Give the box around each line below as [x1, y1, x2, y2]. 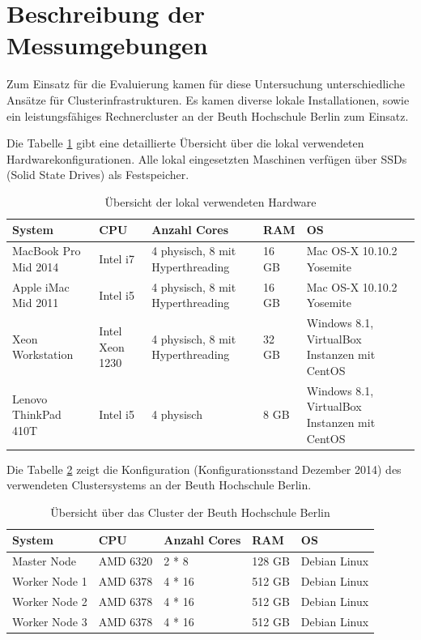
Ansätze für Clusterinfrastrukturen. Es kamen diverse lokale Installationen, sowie [6, 91, 410, 108]
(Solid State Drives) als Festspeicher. [6, 166, 189, 183]
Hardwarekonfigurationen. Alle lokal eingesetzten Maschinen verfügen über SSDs [6, 150, 407, 167]
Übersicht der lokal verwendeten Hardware [104, 193, 317, 210]
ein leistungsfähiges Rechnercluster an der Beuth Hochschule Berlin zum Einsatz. [6, 107, 409, 124]
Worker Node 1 [12, 573, 87, 590]
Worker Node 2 [12, 593, 87, 609]
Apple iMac [12, 278, 70, 295]
